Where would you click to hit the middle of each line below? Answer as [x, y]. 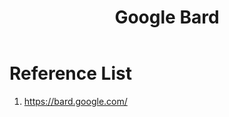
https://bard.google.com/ [75, 101]
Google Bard [167, 17]
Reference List [70, 73]
